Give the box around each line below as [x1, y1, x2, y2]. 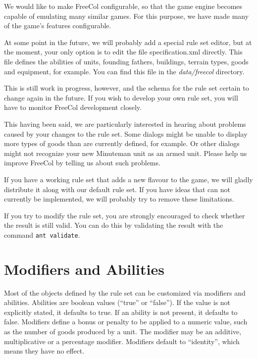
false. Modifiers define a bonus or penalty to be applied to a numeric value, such [4, 316, 248, 327]
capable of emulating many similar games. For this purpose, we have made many [4, 10, 249, 21]
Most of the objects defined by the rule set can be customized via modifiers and [4, 287, 246, 298]
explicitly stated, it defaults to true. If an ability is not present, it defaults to [4, 307, 238, 317]
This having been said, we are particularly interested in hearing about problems [4, 118, 246, 129]
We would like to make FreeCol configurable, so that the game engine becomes [4, 1, 243, 11]
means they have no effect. [4, 346, 85, 356]
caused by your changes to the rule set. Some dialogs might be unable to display [4, 128, 248, 139]
